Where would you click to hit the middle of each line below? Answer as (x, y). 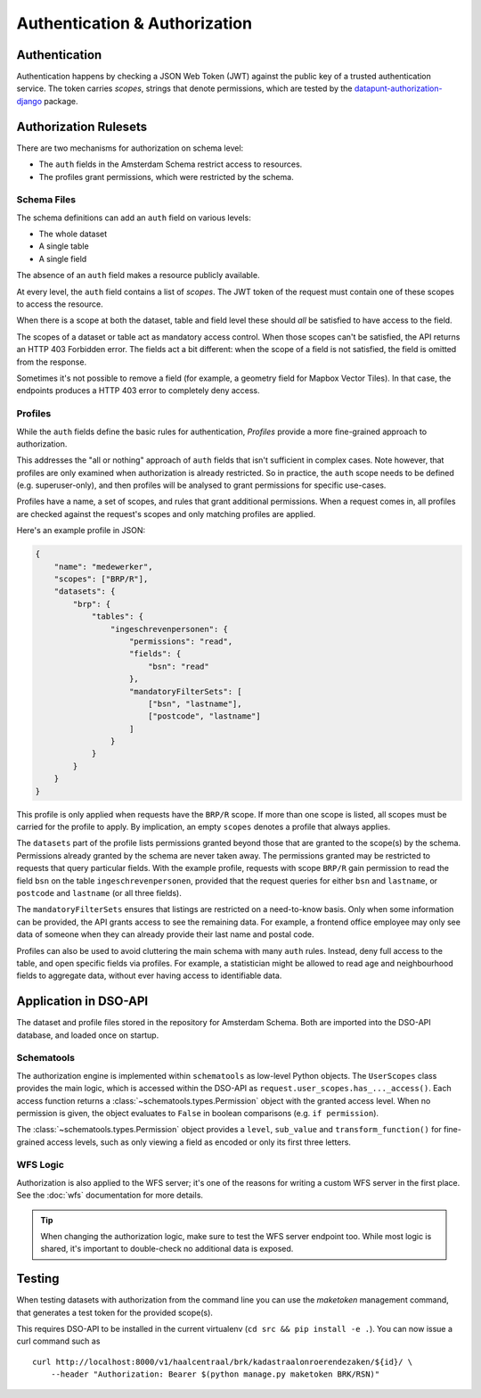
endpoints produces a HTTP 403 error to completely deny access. (138, 391)
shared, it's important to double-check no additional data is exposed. (167, 1249)
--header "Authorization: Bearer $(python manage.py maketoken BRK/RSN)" (215, 1374)
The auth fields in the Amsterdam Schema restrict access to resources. (171, 164)
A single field (63, 259)
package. (61, 101)
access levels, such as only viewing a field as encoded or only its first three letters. (199, 1142)
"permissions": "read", (181, 641)
